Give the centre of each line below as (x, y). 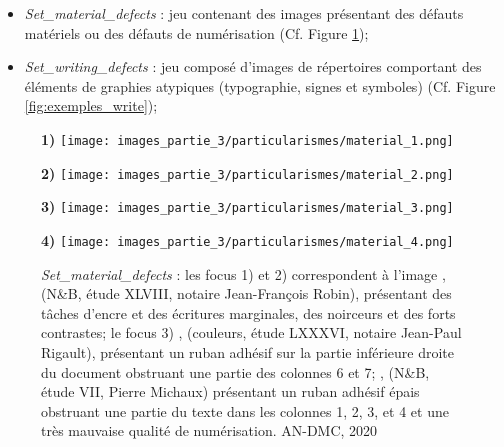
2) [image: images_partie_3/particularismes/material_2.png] (247, 172)
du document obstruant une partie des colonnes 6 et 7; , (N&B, (235, 371)
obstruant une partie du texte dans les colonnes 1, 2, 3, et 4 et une (245, 410)
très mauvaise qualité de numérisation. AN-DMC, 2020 (209, 430)
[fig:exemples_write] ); (91, 105)
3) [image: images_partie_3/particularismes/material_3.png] (247, 206)
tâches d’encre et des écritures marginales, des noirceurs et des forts (248, 312)
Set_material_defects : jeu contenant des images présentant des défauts (244, 13)
